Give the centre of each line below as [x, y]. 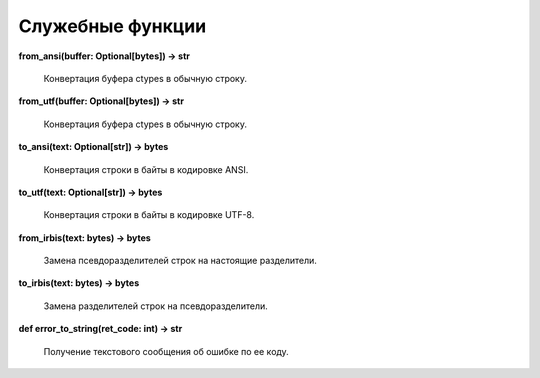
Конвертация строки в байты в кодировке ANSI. [146, 169]
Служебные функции [112, 26]
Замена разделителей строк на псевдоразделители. [156, 306]
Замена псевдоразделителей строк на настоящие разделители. [180, 261]
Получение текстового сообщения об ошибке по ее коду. [166, 351]
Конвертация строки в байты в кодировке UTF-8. [149, 215]
